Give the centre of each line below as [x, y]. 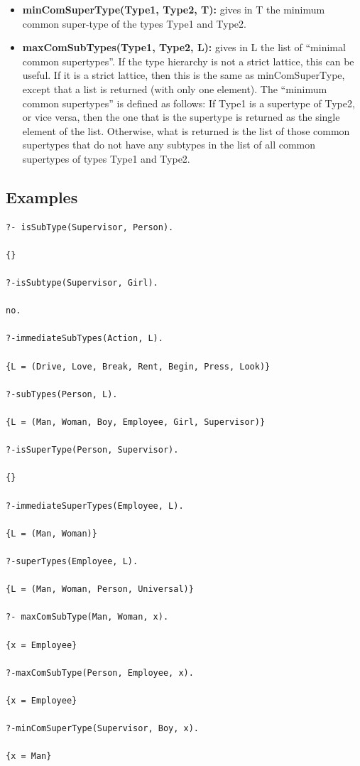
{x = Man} [29, 756]
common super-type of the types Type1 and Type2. [134, 23]
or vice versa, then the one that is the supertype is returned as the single [181, 117]
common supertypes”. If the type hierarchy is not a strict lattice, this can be [188, 61]
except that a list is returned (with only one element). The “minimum [175, 88]
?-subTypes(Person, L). [62, 394]
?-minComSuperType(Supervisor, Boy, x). [103, 729]
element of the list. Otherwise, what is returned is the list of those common [186, 130]
